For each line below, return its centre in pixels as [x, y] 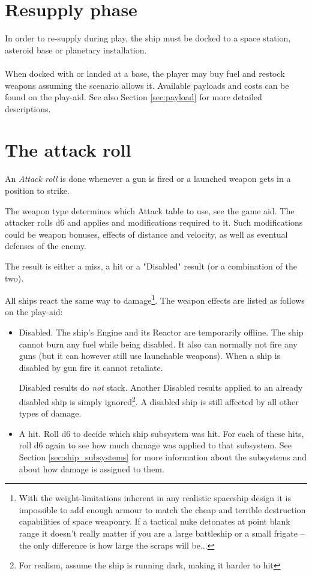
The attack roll [68, 150]
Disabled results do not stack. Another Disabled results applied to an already [161, 387]
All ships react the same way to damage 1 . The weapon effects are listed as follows [155, 299]
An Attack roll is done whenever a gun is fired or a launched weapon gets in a [148, 179]
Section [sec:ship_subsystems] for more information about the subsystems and [163, 457]
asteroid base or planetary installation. [76, 50]
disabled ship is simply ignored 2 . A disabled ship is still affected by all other [159, 400]
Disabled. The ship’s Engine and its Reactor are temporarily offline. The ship [161, 332]
